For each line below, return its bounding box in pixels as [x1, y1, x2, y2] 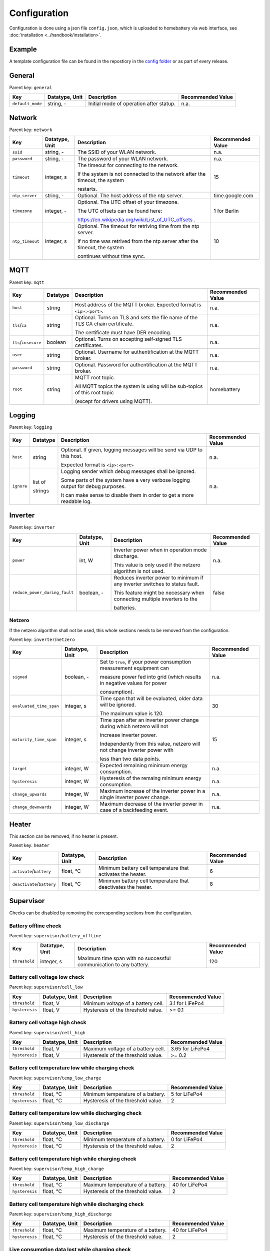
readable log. [60, 498, 92, 505]
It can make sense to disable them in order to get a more [60, 491, 194, 498]
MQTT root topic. [75, 374, 115, 381]
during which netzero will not [99, 723, 168, 730]
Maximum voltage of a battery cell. [83, 1045, 165, 1052]
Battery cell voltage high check [9, 1019, 86, 1026]
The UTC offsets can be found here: [77, 208, 162, 215]
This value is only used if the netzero [113, 561, 201, 568]
